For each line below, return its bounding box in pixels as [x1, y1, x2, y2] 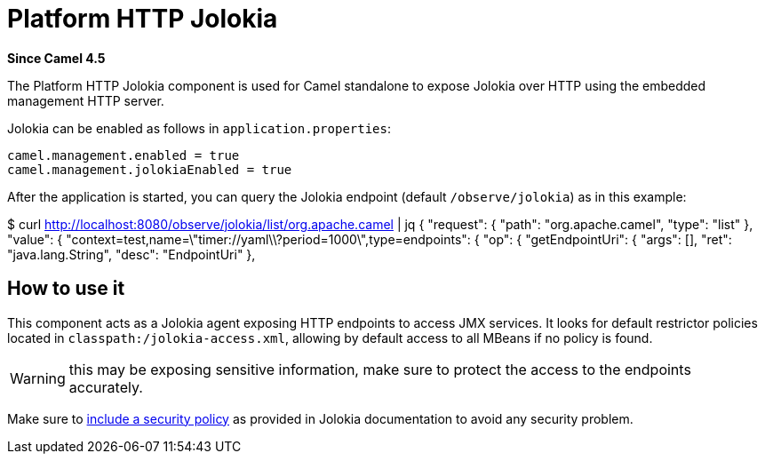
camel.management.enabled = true [7, 147, 240, 163]
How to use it [7, 277, 125, 300]
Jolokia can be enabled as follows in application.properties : [7, 120, 391, 136]
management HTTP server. [7, 92, 164, 108]
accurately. [68, 378, 143, 396]
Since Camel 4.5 [7, 50, 106, 66]
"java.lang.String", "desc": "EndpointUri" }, [7, 246, 256, 262]
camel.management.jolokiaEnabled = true [7, 162, 292, 177]
